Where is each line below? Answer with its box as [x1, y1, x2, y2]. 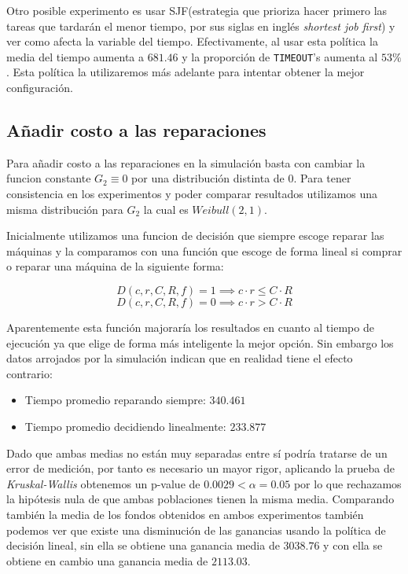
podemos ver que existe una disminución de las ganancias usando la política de [6, 521, 386, 538]
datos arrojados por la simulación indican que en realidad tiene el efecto [6, 350, 353, 366]
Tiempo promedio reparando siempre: [24, 392, 206, 408]
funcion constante [6, 170, 91, 186]
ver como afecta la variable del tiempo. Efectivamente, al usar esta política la [6, 33, 378, 50]
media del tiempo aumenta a [6, 48, 144, 64]
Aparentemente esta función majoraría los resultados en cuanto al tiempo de [6, 318, 374, 335]
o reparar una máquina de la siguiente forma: [6, 258, 224, 274]
